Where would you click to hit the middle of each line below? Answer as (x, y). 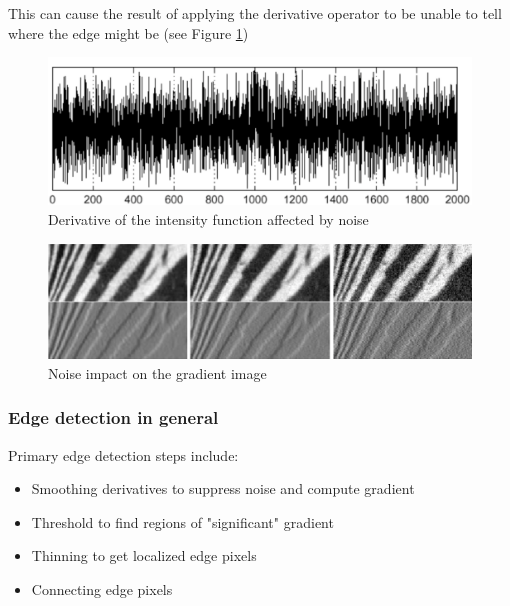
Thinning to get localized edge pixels (144, 555)
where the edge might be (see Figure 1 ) (128, 32)
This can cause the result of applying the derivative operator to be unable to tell (255, 13)
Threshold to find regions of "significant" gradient (182, 521)
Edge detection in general (113, 417)
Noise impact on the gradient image (157, 372)
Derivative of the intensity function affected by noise (208, 219)
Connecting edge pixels (102, 588)
